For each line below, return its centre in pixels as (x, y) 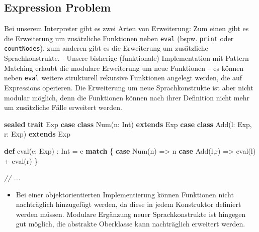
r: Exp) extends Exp (37, 134)
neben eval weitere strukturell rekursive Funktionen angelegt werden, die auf (123, 78)
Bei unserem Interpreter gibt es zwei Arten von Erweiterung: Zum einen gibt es (126, 28)
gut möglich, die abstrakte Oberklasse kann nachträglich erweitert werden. (131, 224)
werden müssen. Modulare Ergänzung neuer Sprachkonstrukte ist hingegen (131, 214)
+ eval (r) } (21, 160)
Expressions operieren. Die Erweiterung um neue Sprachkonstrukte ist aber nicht (129, 87)
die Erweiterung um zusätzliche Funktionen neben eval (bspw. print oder (119, 38)
